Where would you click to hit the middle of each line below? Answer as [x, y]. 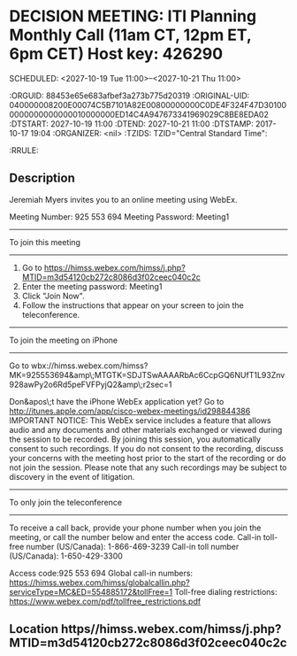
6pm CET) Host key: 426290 [116, 54]
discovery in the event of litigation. [72, 476]
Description [42, 178]
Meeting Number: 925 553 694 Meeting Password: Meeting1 [119, 216]
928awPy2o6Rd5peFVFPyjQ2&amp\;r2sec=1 [91, 384]
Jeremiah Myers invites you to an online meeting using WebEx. [123, 199]
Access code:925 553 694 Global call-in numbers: [101, 573]
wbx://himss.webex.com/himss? [89, 366]
